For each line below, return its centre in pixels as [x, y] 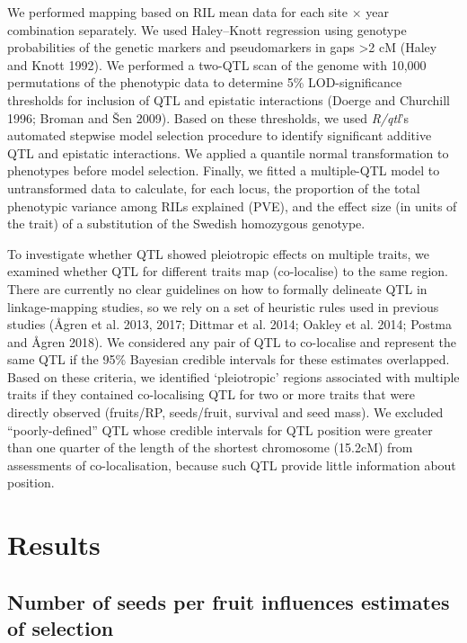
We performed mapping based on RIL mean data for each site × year [198, 12]
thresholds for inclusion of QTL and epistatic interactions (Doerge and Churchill [229, 99]
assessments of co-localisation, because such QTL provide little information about [232, 464]
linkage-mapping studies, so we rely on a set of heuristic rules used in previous [223, 306]
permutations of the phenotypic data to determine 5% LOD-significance [205, 82]
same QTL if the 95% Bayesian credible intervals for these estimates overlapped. [229, 359]
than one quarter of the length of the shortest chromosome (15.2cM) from [210, 447]
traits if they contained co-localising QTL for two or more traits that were [211, 394]
